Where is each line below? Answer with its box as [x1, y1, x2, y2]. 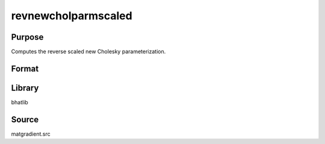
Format [11, 63, 39, 74]
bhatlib [11, 98, 28, 105]
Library [11, 83, 39, 93]
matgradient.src [11, 130, 51, 137]
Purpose [11, 32, 44, 42]
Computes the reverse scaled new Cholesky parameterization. [11, 48, 166, 55]
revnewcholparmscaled [11, 9, 132, 22]
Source [11, 114, 39, 125]
